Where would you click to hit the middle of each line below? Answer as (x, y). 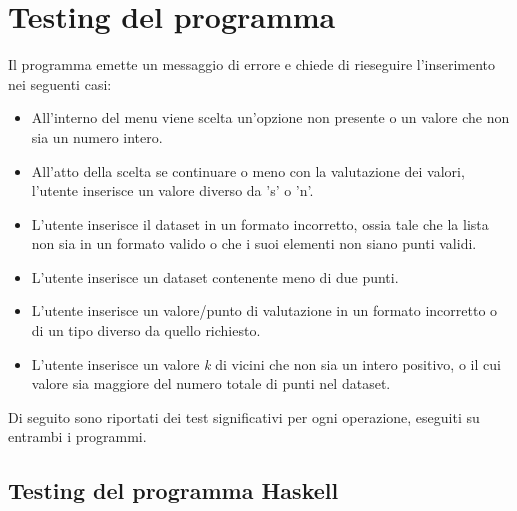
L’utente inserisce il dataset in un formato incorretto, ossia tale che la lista (260, 223)
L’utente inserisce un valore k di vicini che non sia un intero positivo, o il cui (266, 363)
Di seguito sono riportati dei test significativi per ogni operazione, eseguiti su (244, 416)
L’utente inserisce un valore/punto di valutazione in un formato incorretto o (264, 310)
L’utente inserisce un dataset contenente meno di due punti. (215, 276)
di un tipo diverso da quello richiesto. (146, 330)
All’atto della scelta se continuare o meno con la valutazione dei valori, (248, 170)
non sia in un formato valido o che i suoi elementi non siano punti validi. (254, 243)
